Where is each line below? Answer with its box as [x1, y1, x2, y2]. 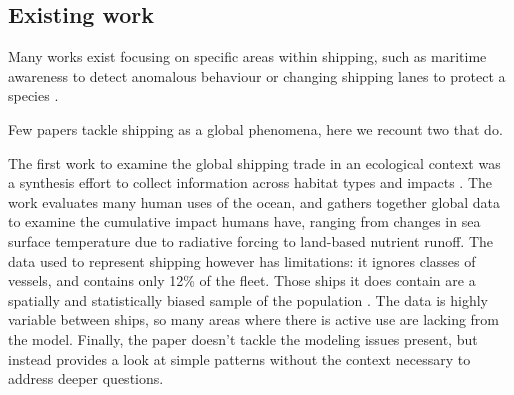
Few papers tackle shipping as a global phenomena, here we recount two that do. [8, 118, 503, 139]
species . [8, 85, 59, 106]
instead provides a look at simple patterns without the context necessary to [8, 348, 471, 369]
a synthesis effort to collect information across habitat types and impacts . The [8, 172, 493, 193]
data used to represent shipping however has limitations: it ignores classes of [8, 250, 476, 271]
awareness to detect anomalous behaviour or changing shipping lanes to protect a [8, 65, 506, 86]
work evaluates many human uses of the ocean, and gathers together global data [8, 191, 500, 212]
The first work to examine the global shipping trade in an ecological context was [8, 152, 501, 173]
